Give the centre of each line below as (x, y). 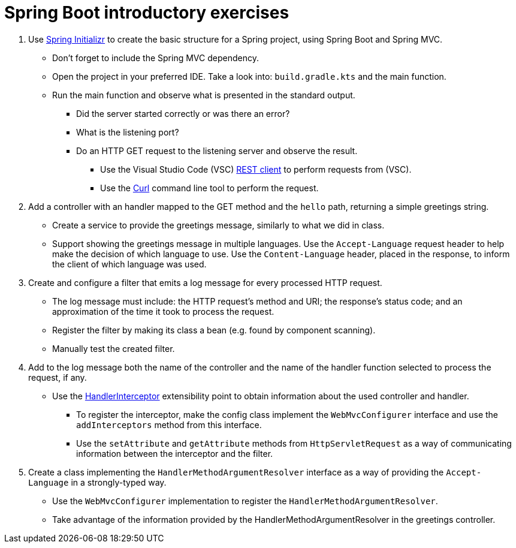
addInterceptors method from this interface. (169, 424)
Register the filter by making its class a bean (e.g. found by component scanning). (214, 330)
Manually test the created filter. (114, 348)
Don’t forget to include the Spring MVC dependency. (156, 58)
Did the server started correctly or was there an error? (183, 113)
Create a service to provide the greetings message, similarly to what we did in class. (218, 225)
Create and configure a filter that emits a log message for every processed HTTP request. (205, 282)
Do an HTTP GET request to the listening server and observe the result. (217, 150)
